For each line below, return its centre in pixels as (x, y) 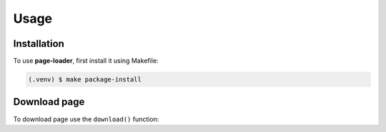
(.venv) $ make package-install (85, 79)
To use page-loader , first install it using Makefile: (86, 61)
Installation (39, 44)
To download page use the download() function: (86, 119)
